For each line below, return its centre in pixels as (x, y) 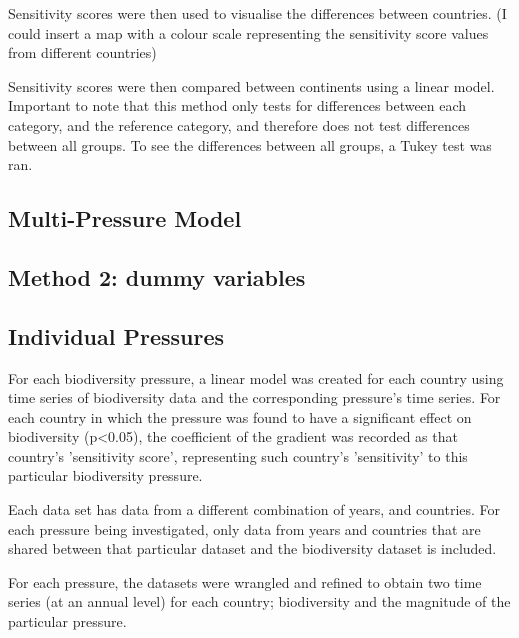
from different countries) (82, 52)
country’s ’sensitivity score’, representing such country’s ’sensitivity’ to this (238, 455)
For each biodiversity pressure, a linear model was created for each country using (256, 377)
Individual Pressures (116, 335)
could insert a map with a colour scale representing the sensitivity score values (248, 32)
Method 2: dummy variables (157, 276)
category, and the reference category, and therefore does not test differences (239, 124)
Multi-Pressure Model (125, 218)
